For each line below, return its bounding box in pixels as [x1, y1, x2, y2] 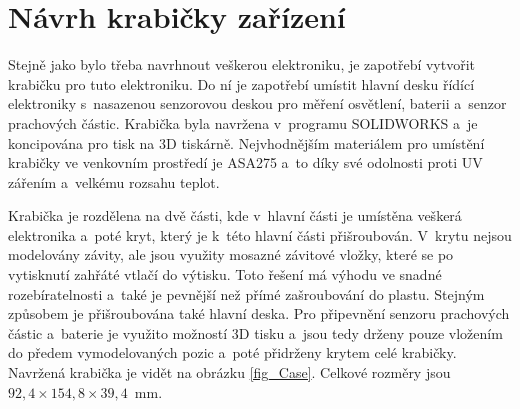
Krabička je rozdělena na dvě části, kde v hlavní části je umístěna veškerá [8, 205, 462, 226]
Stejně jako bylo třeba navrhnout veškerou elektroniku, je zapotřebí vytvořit [8, 54, 476, 75]
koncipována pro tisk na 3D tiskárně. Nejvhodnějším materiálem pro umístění [8, 132, 485, 153]
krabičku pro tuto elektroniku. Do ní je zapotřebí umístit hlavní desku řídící [8, 73, 475, 94]
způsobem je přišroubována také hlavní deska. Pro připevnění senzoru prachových [8, 303, 510, 324]
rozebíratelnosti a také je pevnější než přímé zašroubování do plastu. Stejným [8, 283, 485, 304]
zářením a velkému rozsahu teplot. [8, 171, 220, 192]
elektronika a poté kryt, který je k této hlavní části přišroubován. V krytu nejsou [8, 224, 512, 245]
